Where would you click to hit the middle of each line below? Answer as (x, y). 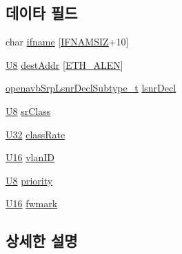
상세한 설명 (42, 241)
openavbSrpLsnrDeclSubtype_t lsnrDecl (91, 88)
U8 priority (29, 180)
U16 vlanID (30, 157)
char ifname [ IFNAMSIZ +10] (67, 42)
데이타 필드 (42, 13)
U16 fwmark (32, 203)
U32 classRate (36, 134)
